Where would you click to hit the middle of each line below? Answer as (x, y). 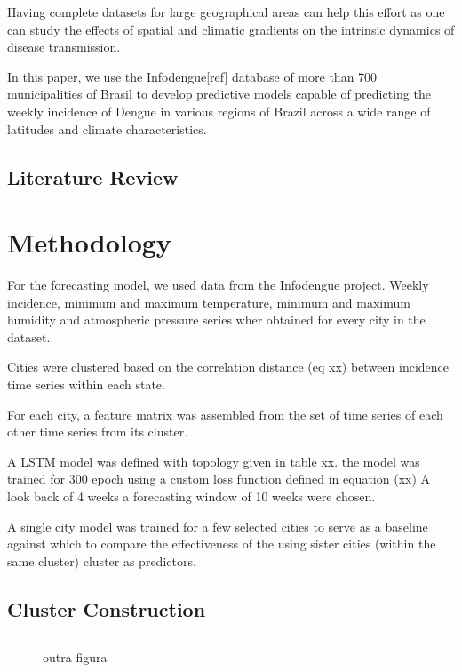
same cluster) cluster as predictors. (102, 560)
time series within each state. (86, 384)
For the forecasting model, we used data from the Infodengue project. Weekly (218, 285)
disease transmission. (64, 47)
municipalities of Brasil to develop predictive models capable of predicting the (219, 94)
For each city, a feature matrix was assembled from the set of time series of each (225, 414)
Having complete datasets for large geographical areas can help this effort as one (226, 12)
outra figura (75, 656)
